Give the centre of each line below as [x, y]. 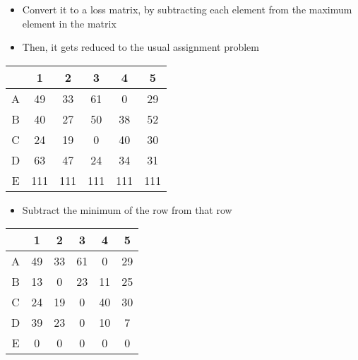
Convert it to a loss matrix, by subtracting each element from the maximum [187, 9]
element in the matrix [69, 23]
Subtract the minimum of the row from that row [127, 209]
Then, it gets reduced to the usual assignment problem [141, 47]
